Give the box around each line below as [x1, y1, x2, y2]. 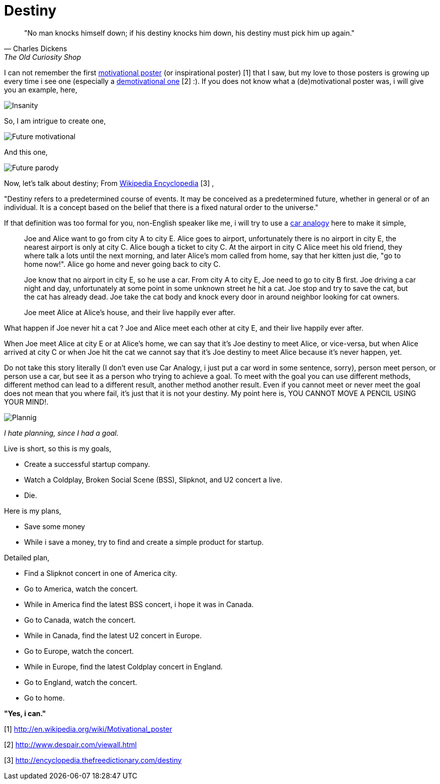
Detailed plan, [4, 553, 50, 562]
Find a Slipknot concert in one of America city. [24, 568, 177, 577]
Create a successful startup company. [24, 459, 150, 468]
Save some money [24, 522, 85, 531]
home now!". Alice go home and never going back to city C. [24, 259, 221, 268]
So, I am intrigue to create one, [4, 116, 106, 125]
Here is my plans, [4, 506, 61, 515]
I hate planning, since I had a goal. [4, 428, 119, 437]
